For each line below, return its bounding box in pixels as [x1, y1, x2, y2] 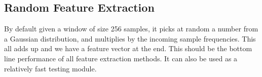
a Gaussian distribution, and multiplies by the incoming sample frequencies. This [4, 33, 256, 44]
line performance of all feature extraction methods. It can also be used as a [4, 53, 238, 63]
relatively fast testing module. [4, 63, 97, 73]
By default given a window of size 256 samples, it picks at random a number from [4, 23, 258, 34]
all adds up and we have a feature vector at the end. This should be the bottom [4, 43, 252, 54]
